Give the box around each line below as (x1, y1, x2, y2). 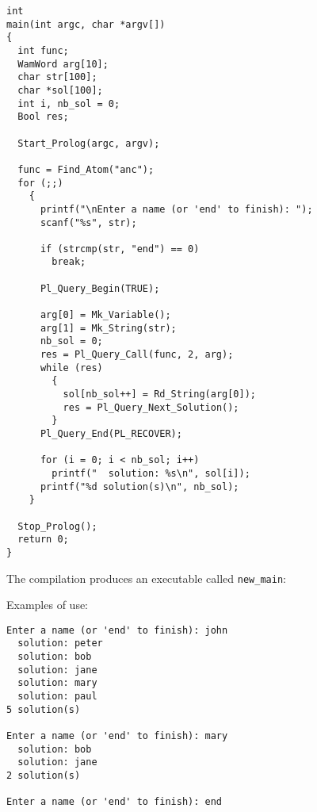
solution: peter (17, 638, 103, 649)
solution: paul (17, 691, 97, 703)
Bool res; (17, 111, 69, 123)
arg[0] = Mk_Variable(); (40, 309, 171, 321)
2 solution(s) (6, 770, 81, 782)
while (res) (40, 362, 103, 373)
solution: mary (17, 677, 97, 689)
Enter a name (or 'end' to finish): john (6, 624, 228, 636)
